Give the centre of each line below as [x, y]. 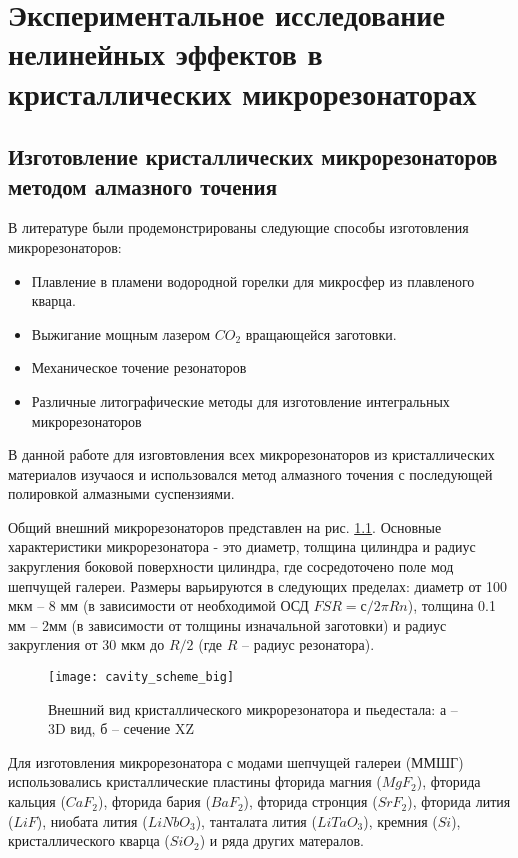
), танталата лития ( [256, 820]
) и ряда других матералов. [281, 840]
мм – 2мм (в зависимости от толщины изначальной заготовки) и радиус [227, 624]
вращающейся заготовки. [321, 333]
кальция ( [37, 801]
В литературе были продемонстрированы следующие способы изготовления [238, 227]
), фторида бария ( [154, 801]
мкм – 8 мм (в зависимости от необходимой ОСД [158, 605]
